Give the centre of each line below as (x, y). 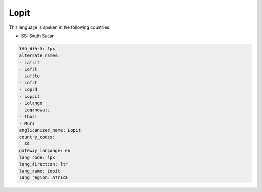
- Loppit (30, 96)
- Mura (27, 123)
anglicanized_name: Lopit (50, 130)
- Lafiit (30, 62)
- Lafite (30, 76)
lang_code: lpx (37, 157)
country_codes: (37, 137)
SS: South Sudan (38, 36)
